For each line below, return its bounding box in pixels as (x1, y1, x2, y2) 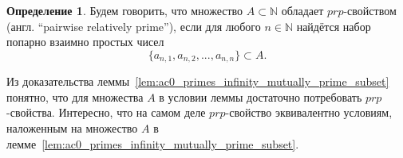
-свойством (343, 2, 397, 18)
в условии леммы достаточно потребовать (159, 88, 362, 105)
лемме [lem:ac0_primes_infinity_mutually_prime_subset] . (6, 135, 299, 152)
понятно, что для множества (6, 88, 144, 105)
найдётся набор (296, 17, 371, 34)
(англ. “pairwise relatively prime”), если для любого (6, 17, 261, 34)
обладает (281, 2, 324, 18)
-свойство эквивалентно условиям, (225, 104, 393, 121)
